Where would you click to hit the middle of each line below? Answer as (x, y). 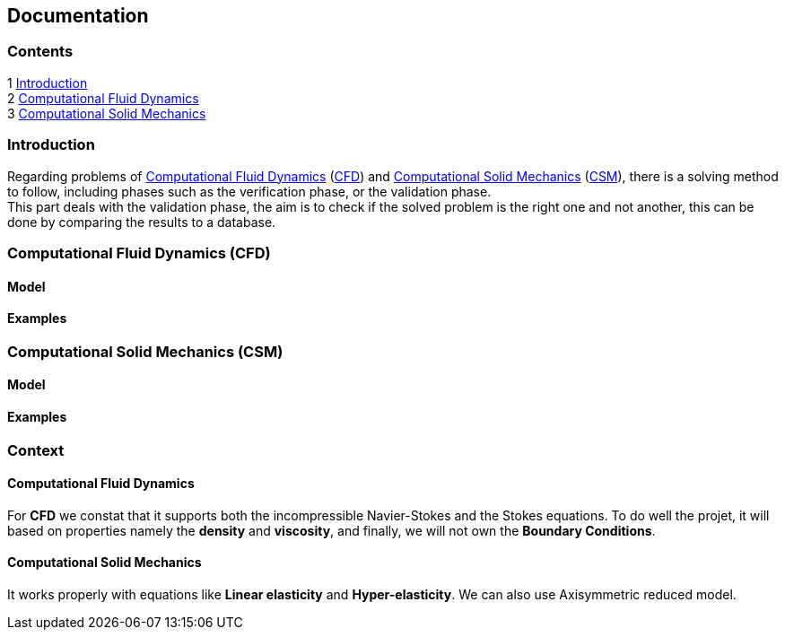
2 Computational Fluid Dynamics (103, 98)
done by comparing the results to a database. (142, 222)
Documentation (78, 16)
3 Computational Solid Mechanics (107, 113)
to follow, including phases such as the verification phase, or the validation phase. (249, 191)
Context (36, 450)
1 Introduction (48, 83)
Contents (40, 52)
